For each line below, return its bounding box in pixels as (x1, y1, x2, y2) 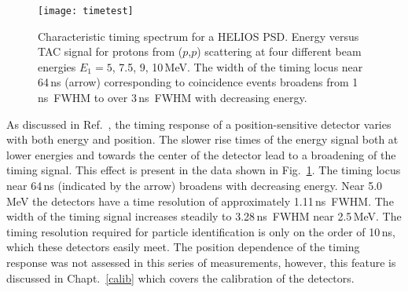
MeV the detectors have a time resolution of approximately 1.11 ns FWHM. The (6, 192, 394, 209)
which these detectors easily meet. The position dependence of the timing (6, 239, 360, 255)
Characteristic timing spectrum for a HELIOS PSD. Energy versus (38, 27, 359, 44)
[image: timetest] (38, 5, 134, 16)
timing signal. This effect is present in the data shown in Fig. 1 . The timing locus (6, 162, 401, 178)
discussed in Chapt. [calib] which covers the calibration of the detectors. (6, 269, 355, 286)
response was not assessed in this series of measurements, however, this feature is (6, 254, 396, 270)
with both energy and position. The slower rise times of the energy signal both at (6, 131, 399, 148)
